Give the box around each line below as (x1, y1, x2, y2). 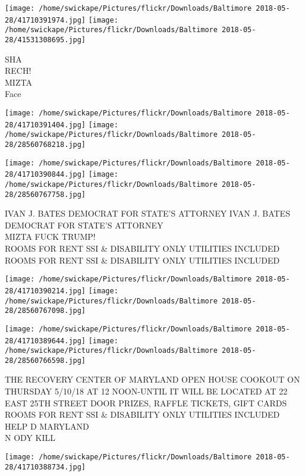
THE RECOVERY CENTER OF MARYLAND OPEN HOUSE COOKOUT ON (5, 373, 300, 386)
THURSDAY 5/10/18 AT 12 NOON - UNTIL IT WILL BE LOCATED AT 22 (5, 385, 288, 397)
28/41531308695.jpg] (5, 35, 86, 44)
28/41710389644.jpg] (5, 336, 86, 345)
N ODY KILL (5, 431, 55, 444)
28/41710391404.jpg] (5, 120, 86, 129)
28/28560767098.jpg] (5, 306, 86, 315)
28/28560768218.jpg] (5, 140, 86, 149)
